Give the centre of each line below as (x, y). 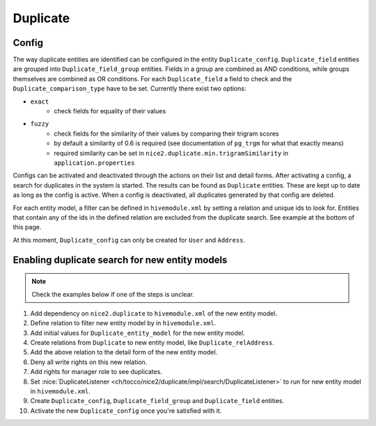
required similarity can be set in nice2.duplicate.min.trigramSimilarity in (171, 153)
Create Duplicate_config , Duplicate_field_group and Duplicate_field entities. (157, 401)
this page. (27, 227)
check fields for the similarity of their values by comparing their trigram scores (166, 133)
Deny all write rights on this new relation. (89, 362)
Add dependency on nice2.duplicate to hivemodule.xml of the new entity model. (154, 313)
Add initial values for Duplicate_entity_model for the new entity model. (138, 333)
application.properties (94, 163)
